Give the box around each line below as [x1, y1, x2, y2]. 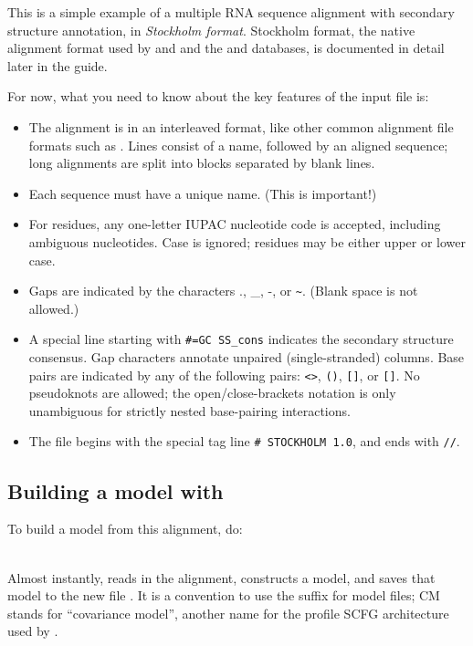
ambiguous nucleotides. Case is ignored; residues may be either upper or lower [28, 232, 467, 251]
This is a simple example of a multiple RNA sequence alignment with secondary [7, 3, 455, 21]
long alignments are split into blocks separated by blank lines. [28, 153, 375, 172]
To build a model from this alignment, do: [7, 519, 243, 538]
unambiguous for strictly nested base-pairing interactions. [28, 401, 351, 420]
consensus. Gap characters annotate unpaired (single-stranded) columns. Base [28, 348, 465, 367]
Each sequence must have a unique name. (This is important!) [28, 183, 377, 203]
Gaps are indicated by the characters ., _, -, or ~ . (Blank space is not [28, 281, 418, 300]
